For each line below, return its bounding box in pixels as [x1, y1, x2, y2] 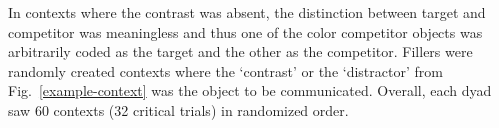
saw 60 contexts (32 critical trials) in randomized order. [8, 99, 349, 120]
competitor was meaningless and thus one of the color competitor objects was [8, 21, 483, 42]
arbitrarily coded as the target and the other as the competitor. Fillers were [8, 41, 473, 62]
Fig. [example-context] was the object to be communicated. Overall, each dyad [8, 80, 492, 101]
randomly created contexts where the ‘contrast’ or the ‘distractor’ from [8, 60, 443, 81]
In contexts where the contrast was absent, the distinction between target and [8, 2, 486, 22]
